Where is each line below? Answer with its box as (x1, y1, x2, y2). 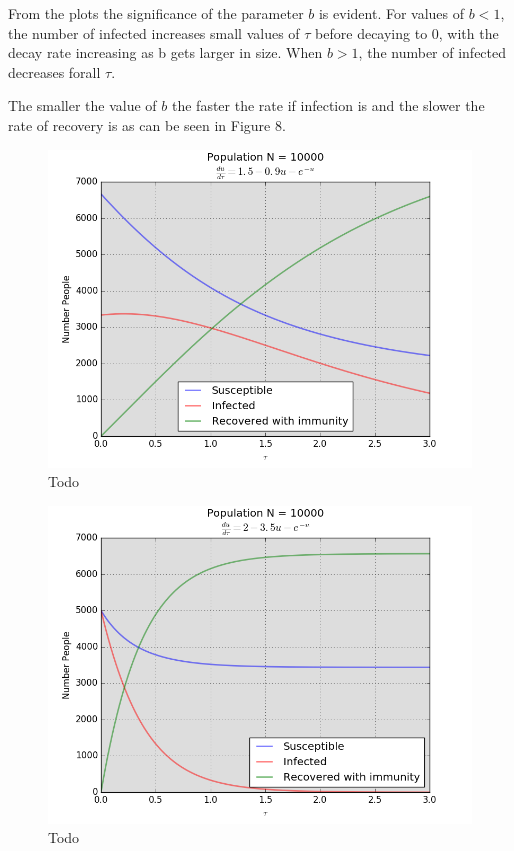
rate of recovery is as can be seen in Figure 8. (8, 114, 286, 135)
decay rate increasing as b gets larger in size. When (8, 42, 323, 63)
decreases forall (8, 61, 101, 82)
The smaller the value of (8, 95, 157, 116)
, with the (438, 22, 499, 43)
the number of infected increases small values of (8, 22, 300, 43)
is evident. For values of (318, 3, 465, 23)
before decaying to (315, 22, 428, 43)
